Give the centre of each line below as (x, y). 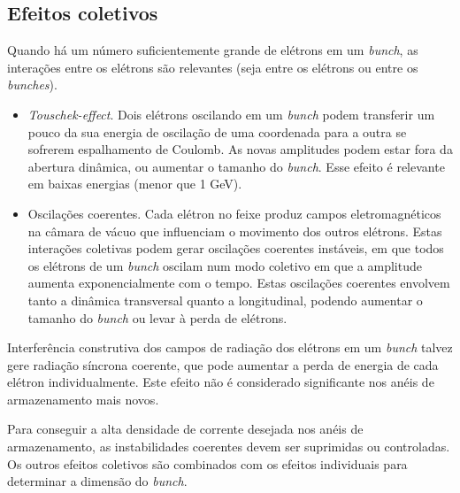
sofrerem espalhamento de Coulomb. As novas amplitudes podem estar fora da (240, 149)
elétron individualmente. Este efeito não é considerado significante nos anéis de (221, 382)
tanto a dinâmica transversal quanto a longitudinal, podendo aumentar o (225, 300)
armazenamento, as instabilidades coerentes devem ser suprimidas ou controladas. (229, 447)
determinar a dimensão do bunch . (97, 481)
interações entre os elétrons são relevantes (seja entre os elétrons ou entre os (213, 67)
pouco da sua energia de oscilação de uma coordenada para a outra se (217, 131)
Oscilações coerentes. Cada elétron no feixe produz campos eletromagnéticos (234, 213)
